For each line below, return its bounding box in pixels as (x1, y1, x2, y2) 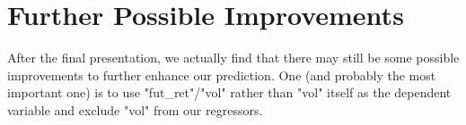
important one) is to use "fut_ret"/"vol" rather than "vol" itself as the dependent (7, 83, 452, 102)
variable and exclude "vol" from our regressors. (7, 100, 263, 119)
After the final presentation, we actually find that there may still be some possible (7, 48, 460, 67)
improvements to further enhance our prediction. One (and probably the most (7, 65, 436, 84)
